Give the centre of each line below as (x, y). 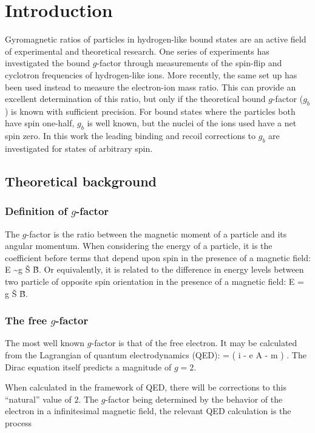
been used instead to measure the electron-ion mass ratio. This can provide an (151, 87)
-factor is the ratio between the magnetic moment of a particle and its (157, 234)
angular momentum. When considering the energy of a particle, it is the (139, 246)
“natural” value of (38, 399)
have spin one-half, (40, 123)
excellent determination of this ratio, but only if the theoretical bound (135, 99)
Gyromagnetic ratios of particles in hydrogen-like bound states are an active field (156, 39)
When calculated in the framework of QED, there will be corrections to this (146, 387)
